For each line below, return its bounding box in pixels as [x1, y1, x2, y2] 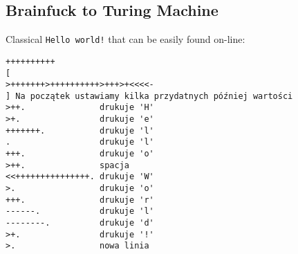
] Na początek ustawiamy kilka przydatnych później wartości [6, 91, 293, 101]
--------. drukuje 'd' [6, 218, 154, 228]
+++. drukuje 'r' [6, 194, 154, 205]
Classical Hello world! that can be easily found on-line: [6, 32, 245, 46]
